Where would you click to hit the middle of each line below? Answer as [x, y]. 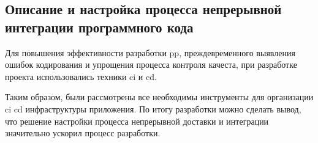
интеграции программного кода [99, 27]
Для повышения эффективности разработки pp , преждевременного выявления [150, 52]
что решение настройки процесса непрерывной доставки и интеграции [137, 121]
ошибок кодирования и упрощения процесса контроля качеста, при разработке [151, 64]
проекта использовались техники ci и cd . [81, 76]
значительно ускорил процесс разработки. [83, 133]
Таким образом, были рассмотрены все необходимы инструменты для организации [159, 97]
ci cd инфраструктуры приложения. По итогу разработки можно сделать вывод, [153, 108]
